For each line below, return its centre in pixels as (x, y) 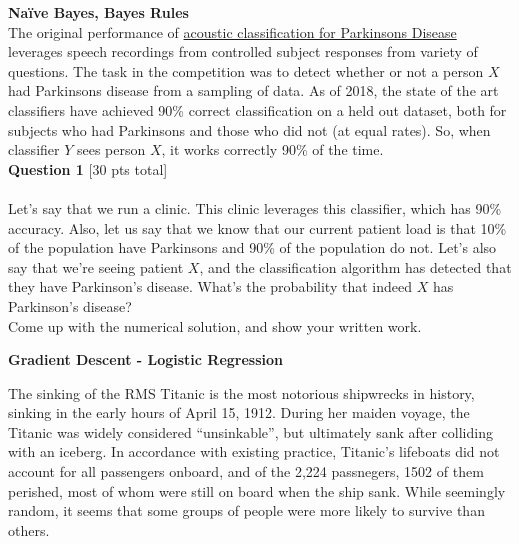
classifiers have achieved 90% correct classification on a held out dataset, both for (257, 109)
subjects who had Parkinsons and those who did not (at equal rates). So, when (249, 129)
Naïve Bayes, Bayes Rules (98, 12)
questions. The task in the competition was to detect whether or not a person (246, 70)
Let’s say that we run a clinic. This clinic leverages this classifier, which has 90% (255, 207)
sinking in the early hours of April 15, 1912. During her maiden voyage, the (239, 412)
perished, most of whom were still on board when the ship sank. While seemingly (257, 490)
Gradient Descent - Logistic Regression (146, 359)
